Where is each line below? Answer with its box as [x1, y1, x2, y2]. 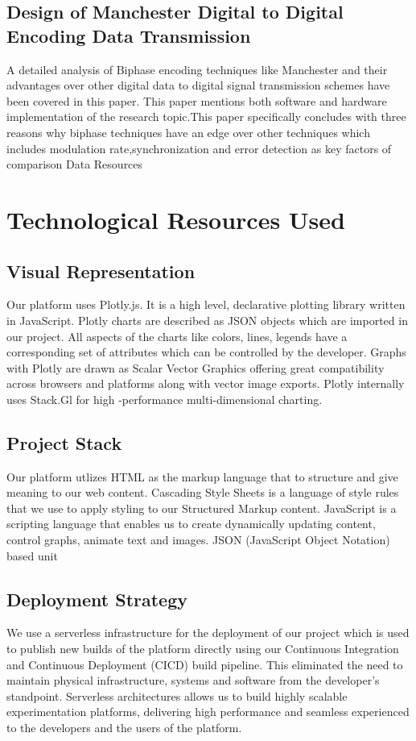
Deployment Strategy [6, 586, 187, 611]
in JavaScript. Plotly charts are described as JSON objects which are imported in [6, 311, 408, 328]
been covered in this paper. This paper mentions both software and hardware [6, 92, 387, 109]
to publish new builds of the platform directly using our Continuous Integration [6, 640, 399, 657]
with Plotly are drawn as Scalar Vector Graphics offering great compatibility [6, 359, 385, 376]
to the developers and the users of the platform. [6, 719, 242, 736]
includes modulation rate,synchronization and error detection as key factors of [6, 139, 392, 156]
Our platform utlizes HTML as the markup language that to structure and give [6, 468, 398, 485]
